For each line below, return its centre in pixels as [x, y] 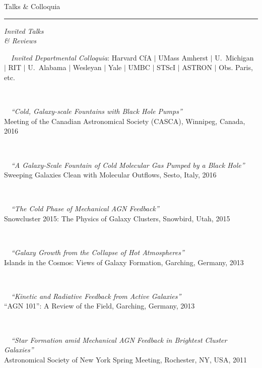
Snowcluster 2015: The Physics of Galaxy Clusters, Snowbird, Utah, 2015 [117, 218]
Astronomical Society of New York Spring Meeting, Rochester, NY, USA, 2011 [125, 359]
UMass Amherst [183, 57]
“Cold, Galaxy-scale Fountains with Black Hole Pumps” [97, 111]
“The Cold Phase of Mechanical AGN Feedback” [85, 208]
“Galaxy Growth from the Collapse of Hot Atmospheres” [98, 252]
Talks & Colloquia [32, 6]
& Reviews [20, 41]
